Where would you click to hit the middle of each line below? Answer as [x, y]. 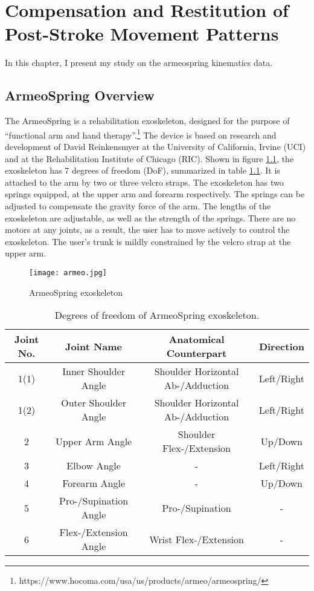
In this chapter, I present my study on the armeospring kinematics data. [139, 63]
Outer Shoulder [94, 403]
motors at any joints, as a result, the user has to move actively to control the [147, 230]
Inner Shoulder [94, 371]
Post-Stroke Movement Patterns [142, 34]
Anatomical [197, 339]
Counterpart [197, 353]
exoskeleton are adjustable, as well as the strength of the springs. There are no [150, 217]
